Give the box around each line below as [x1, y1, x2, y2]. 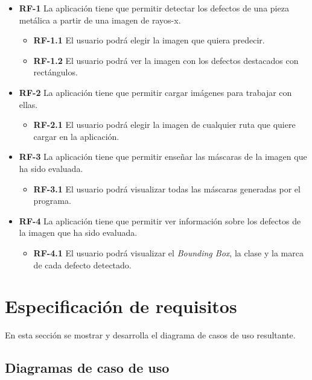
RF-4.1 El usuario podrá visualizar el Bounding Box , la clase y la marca [33, 246, 304, 259]
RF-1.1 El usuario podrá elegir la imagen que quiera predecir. [33, 34, 265, 46]
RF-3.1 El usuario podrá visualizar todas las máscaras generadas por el [33, 182, 301, 195]
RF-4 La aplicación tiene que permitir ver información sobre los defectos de [19, 214, 301, 227]
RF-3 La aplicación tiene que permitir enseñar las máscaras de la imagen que [19, 150, 307, 163]
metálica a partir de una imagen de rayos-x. [19, 13, 181, 26]
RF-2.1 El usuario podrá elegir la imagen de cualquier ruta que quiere [33, 118, 296, 131]
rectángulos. [33, 66, 78, 78]
